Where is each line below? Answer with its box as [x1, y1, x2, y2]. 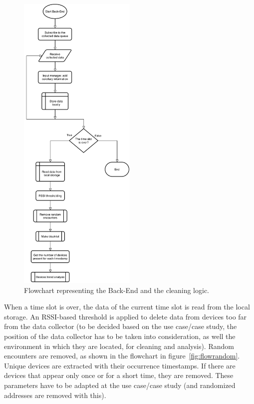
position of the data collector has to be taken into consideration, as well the [4, 331, 236, 341]
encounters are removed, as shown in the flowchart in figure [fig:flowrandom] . [4, 350, 240, 361]
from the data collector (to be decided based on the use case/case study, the [4, 321, 237, 331]
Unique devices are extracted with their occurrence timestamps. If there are [4, 360, 236, 370]
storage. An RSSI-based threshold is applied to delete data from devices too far [4, 311, 247, 321]
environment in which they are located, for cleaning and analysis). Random [4, 340, 234, 351]
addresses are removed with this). [4, 389, 106, 400]
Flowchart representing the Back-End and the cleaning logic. [24, 284, 209, 295]
